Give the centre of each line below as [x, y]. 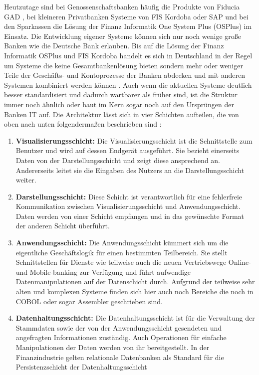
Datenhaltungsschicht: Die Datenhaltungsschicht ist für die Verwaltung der [135, 318]
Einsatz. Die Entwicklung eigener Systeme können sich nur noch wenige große [123, 36]
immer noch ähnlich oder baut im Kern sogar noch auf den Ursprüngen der [119, 104]
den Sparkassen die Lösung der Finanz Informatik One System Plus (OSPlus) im [128, 26]
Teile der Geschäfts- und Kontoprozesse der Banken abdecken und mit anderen [125, 75]
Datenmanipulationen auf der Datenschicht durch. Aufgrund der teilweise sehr [135, 281]
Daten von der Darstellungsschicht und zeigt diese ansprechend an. [118, 160]
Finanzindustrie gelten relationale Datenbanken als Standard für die [120, 357]
